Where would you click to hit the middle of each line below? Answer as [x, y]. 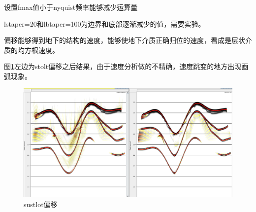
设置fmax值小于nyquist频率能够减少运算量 [71, 7]
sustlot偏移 [41, 204]
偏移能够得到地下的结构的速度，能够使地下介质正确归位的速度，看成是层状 [125, 40]
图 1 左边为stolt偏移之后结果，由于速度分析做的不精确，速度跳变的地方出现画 [126, 66]
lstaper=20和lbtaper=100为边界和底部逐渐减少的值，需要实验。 [105, 23]
